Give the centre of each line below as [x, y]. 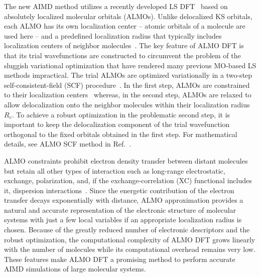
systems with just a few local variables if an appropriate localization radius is [123, 220]
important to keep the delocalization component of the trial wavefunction [117, 124]
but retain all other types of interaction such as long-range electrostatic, [115, 170]
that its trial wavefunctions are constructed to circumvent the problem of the [122, 55]
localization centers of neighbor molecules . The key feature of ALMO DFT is [124, 45]
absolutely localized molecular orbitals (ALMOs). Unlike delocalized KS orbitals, [128, 16]
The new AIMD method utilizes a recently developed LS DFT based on [116, 6]
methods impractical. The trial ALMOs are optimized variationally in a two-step [128, 75]
